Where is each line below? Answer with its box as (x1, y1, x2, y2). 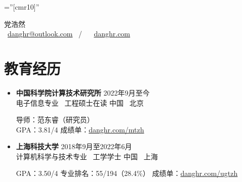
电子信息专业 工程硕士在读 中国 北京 (16, 97, 144, 108)
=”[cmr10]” (4, 2, 39, 12)
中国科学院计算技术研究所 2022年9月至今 (16, 87, 150, 98)
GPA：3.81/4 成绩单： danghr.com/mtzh (16, 124, 144, 134)
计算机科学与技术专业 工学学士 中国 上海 (16, 151, 158, 161)
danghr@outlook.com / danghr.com (8, 28, 131, 39)
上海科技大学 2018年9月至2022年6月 (16, 141, 132, 152)
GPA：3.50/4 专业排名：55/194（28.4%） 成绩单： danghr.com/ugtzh (16, 168, 238, 178)
